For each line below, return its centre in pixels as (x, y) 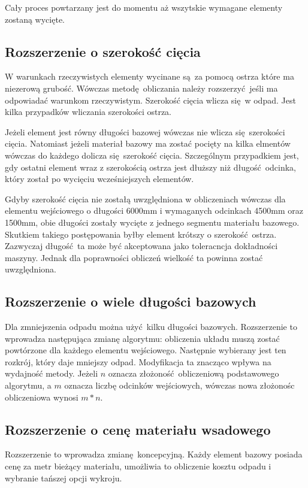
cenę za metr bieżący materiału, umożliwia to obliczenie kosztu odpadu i (138, 466)
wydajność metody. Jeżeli (52, 373)
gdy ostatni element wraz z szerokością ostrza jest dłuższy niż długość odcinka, (150, 167)
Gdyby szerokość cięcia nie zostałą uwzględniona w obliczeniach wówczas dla (145, 198)
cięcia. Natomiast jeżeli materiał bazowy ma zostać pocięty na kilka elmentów (148, 143)
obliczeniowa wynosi (42, 397)
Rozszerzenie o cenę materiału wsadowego (138, 429)
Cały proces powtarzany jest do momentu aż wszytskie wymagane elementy (144, 7)
